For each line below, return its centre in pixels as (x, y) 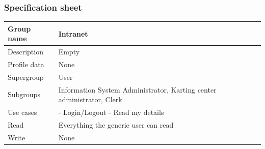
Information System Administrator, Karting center (137, 89)
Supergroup (26, 77)
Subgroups (24, 94)
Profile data (26, 64)
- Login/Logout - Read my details (111, 112)
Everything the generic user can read (116, 124)
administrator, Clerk (90, 99)
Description (25, 52)
